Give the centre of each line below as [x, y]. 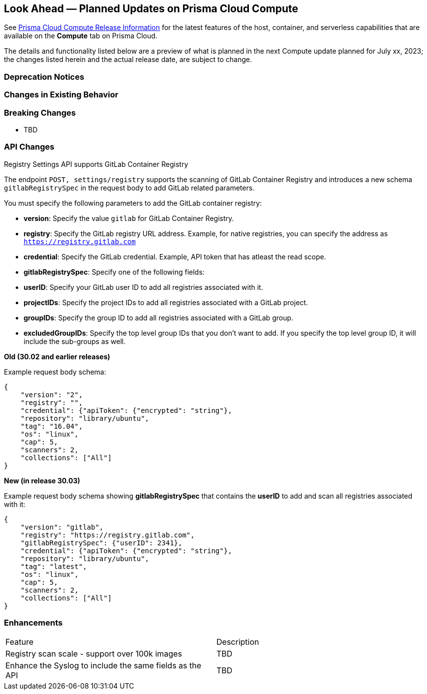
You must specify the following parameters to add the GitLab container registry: [133, 203]
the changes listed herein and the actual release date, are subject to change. [128, 60]
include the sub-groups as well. [75, 341]
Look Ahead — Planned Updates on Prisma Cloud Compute [151, 9]
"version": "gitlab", [62, 527]
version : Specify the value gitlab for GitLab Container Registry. [129, 218]
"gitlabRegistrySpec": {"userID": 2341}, [101, 543]
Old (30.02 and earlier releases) [57, 356]
